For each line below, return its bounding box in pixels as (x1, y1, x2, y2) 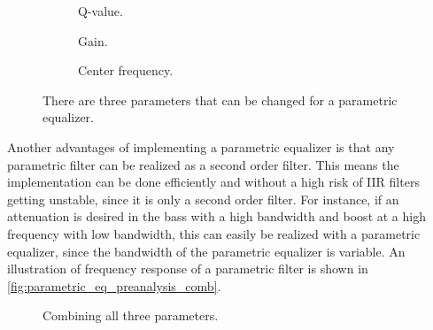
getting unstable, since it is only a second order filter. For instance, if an (7, 189, 399, 208)
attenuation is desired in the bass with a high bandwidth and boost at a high (7, 207, 426, 226)
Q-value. (78, 2, 123, 19)
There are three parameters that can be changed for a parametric (43, 90, 398, 109)
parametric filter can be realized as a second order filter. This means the (7, 155, 399, 173)
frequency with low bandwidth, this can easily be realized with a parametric (7, 224, 421, 242)
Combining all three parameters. (43, 306, 219, 325)
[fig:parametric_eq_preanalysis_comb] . (7, 276, 221, 295)
